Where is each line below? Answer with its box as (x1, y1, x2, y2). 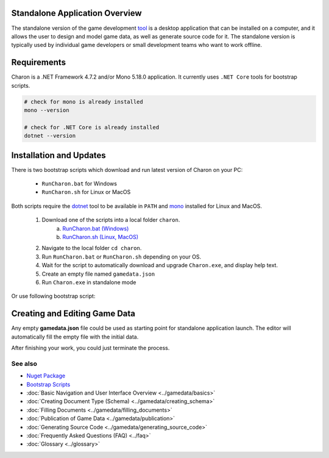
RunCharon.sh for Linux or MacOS (41, 188, 131, 196)
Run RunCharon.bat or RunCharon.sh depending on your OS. (41, 253, 202, 260)
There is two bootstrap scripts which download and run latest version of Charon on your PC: (11, 166, 243, 173)
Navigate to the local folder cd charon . (41, 245, 142, 252)
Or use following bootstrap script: (11, 293, 96, 300)
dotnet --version (24, 132, 76, 140)
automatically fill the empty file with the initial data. (11, 333, 139, 340)
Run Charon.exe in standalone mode (41, 278, 136, 286)
